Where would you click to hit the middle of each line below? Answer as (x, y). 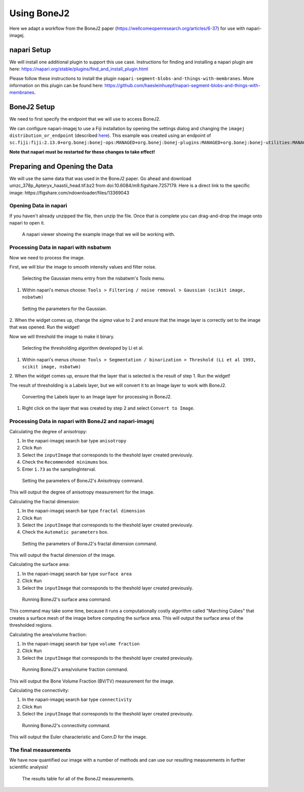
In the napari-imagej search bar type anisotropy (74, 441)
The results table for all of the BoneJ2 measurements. (78, 778)
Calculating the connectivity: (39, 690)
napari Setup (30, 50)
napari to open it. (27, 223)
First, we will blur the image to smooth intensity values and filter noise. (83, 267)
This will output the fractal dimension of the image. (63, 555)
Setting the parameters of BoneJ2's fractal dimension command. (90, 543)
